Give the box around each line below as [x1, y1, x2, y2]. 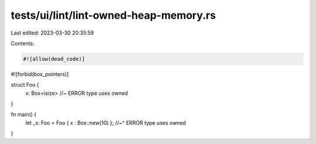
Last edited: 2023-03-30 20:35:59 [11, 29, 94, 36]
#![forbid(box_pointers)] [11, 70, 69, 77]
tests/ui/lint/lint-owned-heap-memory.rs [11, 9, 216, 22]
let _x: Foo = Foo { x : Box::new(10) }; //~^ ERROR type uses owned [25, 119, 187, 126]
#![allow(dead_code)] [23, 56, 85, 62]
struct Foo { [11, 81, 39, 88]
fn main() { [11, 111, 37, 118]
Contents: [11, 40, 35, 47]
